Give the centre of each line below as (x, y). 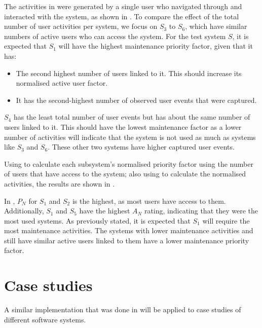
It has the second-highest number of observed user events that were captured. (136, 100)
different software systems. (45, 319)
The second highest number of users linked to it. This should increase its (129, 73)
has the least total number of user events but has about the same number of (132, 117)
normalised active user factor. (62, 83)
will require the (226, 220)
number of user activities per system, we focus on (81, 26)
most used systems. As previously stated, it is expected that (97, 220)
